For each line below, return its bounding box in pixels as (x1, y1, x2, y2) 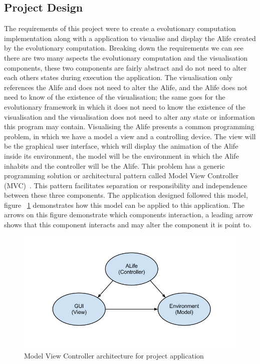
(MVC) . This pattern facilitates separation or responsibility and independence (4, 180, 247, 190)
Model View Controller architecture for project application (24, 350, 204, 360)
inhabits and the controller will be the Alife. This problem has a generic (4, 160, 225, 171)
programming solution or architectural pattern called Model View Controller (4, 170, 239, 181)
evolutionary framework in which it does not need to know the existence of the (4, 101, 245, 112)
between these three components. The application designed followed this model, (4, 190, 248, 200)
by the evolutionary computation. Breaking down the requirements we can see (4, 43, 243, 53)
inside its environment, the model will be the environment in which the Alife (4, 150, 239, 161)
